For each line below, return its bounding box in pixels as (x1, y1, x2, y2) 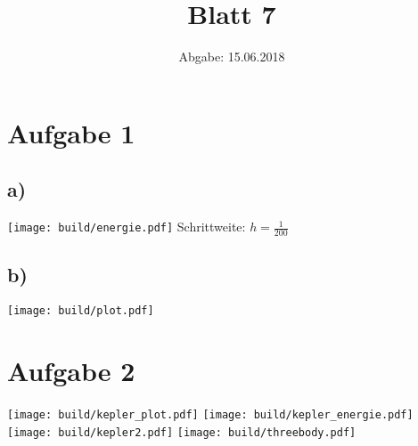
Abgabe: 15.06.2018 (178, 47, 285, 66)
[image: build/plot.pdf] (7, 304, 154, 318)
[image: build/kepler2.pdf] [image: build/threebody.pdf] (7, 426, 357, 439)
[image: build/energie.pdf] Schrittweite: (7, 217, 246, 236)
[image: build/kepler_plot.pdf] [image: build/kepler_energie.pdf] (7, 408, 414, 421)
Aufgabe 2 (7, 352, 135, 388)
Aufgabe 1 (7, 114, 135, 150)
